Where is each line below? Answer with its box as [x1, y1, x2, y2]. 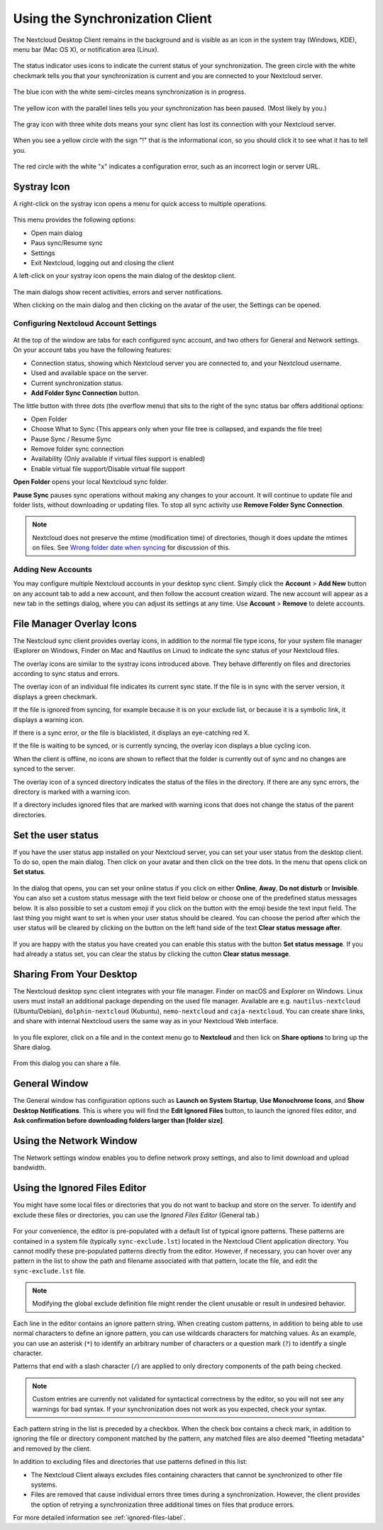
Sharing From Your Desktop [13, 969, 138, 980]
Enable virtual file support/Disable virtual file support [30, 464, 185, 473]
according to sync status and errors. [13, 669, 120, 678]
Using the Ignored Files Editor [13, 1182, 147, 1194]
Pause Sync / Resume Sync [30, 434, 111, 443]
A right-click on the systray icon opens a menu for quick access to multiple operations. [13, 199, 267, 208]
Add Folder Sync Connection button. [30, 389, 140, 397]
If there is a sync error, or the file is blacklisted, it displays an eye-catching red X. [13, 728, 250, 737]
